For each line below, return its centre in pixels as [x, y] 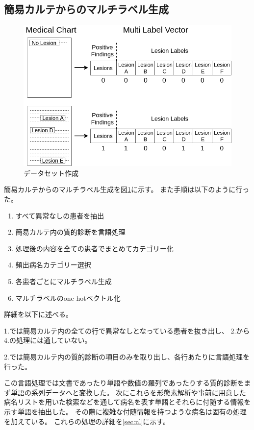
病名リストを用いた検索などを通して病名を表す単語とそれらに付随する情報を [127, 402]
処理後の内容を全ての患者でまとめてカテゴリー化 [94, 248]
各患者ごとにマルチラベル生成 [63, 281]
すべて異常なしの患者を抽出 [60, 215]
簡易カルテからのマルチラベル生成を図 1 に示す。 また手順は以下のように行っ [127, 189]
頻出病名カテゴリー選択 [53, 265]
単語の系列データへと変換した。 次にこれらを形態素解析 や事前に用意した [128, 392]
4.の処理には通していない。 [48, 340]
